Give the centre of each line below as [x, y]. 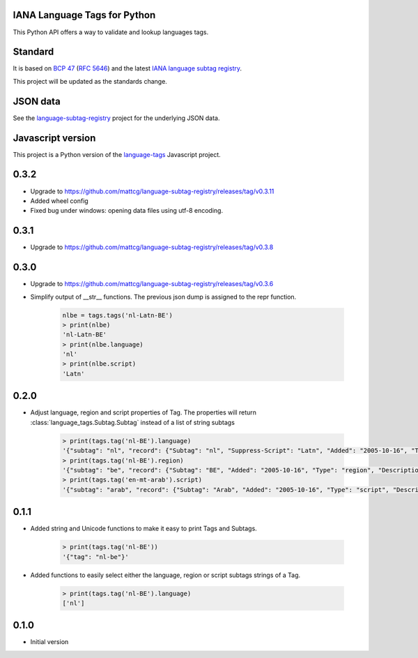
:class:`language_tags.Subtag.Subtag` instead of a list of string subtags [132, 422]
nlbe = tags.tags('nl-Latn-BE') [118, 315]
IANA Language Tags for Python [84, 15]
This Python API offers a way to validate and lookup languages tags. [111, 32]
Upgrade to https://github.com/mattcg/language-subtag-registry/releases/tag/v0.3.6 [152, 284]
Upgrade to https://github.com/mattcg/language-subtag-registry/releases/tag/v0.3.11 [152, 191]
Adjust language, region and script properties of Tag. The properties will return [144, 412]
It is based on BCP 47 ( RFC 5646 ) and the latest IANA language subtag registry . [127, 68]
